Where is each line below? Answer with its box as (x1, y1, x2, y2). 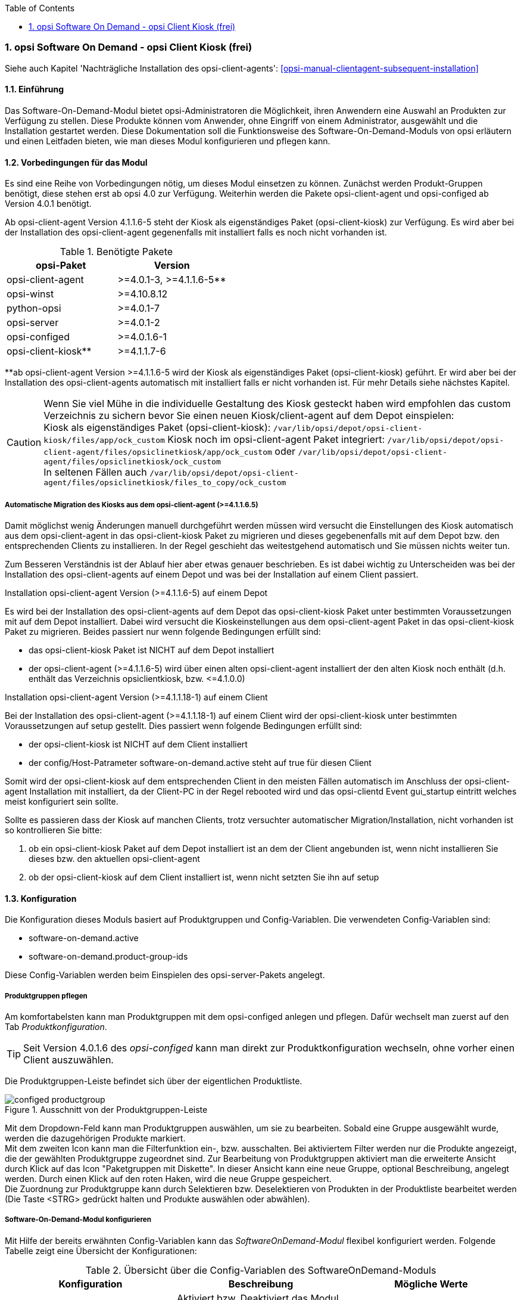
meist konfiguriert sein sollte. (5, 796, 118, 806)
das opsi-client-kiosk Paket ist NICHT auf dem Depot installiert (29, 644, 274, 655)
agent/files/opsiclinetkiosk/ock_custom (43, 457, 221, 467)
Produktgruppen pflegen (5, 991, 88, 1000)
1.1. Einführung (5, 84, 64, 95)
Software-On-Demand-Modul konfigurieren (5, 1215, 152, 1224)
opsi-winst (7, 288, 54, 300)
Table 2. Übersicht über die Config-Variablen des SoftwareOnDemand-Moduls (85, 1264, 436, 1276)
